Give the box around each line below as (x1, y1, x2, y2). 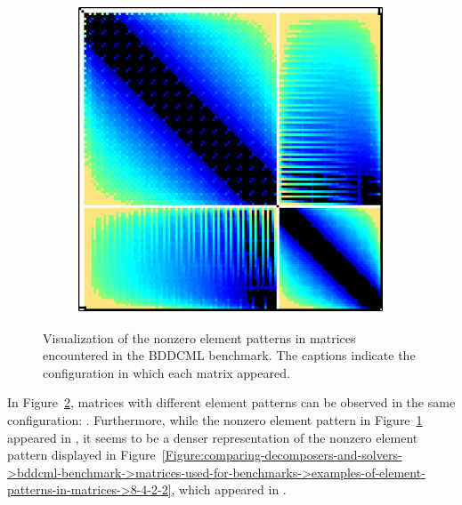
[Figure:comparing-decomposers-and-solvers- (161, 445, 402, 464)
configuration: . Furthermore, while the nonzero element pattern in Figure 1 (7, 410, 423, 429)
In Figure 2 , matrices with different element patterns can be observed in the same (7, 393, 456, 412)
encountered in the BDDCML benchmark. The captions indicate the (43, 346, 416, 365)
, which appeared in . (171, 480, 287, 499)
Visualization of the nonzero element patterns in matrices (43, 328, 356, 347)
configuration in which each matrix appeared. (43, 363, 290, 381)
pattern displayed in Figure (7, 445, 156, 464)
